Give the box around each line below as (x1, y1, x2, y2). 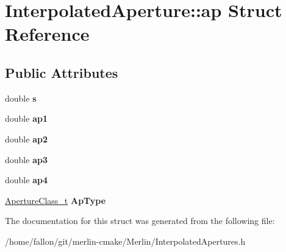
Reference (5, 21, 90, 46)
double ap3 (5, 153, 48, 166)
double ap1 (5, 112, 48, 125)
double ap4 (5, 173, 48, 186)
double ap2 (5, 132, 48, 145)
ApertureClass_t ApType (5, 194, 106, 206)
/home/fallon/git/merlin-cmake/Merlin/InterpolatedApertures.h (5, 234, 246, 247)
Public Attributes (5, 63, 118, 82)
